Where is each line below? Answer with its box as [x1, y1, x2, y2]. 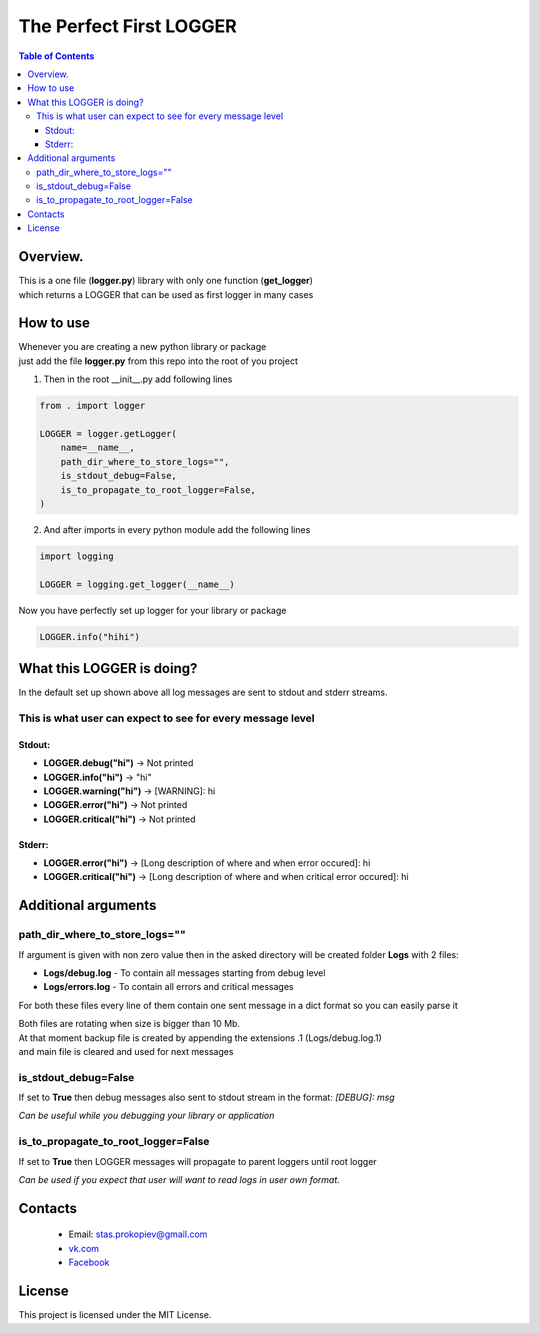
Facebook [68, 1256, 110, 1269]
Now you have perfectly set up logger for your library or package [18, 604, 287, 616]
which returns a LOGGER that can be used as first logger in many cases [18, 288, 314, 300]
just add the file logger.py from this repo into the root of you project [18, 355, 299, 367]
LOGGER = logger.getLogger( [39, 428, 177, 439]
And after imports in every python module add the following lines [43, 523, 311, 535]
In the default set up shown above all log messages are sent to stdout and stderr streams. [18, 686, 388, 699]
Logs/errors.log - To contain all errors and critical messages [43, 981, 294, 993]
